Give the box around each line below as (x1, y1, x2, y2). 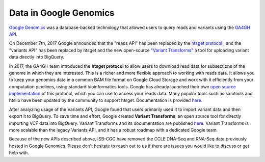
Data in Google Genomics (9, 7, 115, 18)
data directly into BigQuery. (9, 54, 65, 60)
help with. (9, 150, 29, 156)
